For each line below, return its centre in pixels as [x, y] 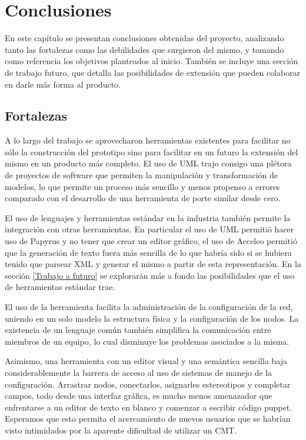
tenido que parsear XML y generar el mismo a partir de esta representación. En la [153, 264]
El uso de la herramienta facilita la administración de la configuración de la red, [149, 307]
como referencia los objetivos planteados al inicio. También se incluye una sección [152, 61]
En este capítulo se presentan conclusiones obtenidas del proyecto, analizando [144, 38]
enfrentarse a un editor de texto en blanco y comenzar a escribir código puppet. [149, 407]
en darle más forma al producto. [63, 84]
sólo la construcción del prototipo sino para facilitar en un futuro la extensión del [152, 151]
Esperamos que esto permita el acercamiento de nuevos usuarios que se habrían [148, 419]
